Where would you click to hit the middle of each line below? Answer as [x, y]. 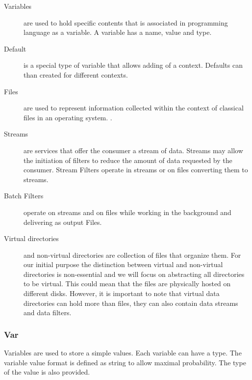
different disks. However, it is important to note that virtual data [122, 293]
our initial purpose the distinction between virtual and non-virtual [123, 264]
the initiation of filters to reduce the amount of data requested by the [128, 160]
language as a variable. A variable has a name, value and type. [118, 32]
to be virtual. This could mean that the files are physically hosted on [127, 284]
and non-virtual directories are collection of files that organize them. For [132, 255]
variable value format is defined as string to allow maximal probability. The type [125, 362]
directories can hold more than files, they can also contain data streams [131, 303]
